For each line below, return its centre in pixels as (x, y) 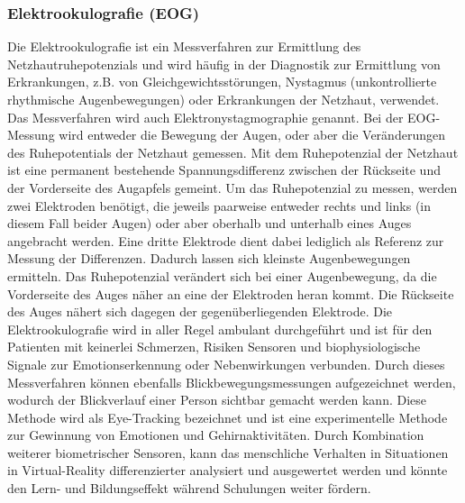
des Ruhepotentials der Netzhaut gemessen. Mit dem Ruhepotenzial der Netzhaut (233, 152)
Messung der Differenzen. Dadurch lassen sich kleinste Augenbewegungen (209, 258)
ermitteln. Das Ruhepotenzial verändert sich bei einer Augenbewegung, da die (222, 275)
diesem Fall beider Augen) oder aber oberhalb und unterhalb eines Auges (210, 223)
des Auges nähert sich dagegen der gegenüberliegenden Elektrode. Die (200, 311)
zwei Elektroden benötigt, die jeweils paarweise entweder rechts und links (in (219, 205)
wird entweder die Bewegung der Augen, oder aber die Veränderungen (252, 135)
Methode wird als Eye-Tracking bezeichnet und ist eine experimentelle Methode (228, 417)
